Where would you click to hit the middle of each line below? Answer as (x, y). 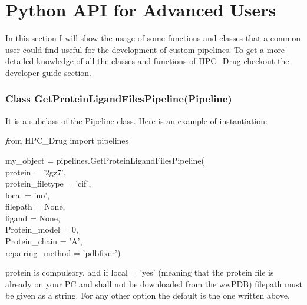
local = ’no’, (28, 195)
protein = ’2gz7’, (36, 172)
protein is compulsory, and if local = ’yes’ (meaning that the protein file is (140, 272)
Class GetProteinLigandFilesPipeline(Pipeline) (119, 99)
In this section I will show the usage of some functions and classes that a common (153, 38)
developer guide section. (48, 72)
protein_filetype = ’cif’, (48, 183)
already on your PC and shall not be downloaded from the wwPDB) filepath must (154, 284)
